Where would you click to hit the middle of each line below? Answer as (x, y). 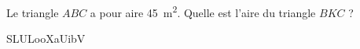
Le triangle (33, 12)
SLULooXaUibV (46, 38)
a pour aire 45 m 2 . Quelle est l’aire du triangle (203, 11)
